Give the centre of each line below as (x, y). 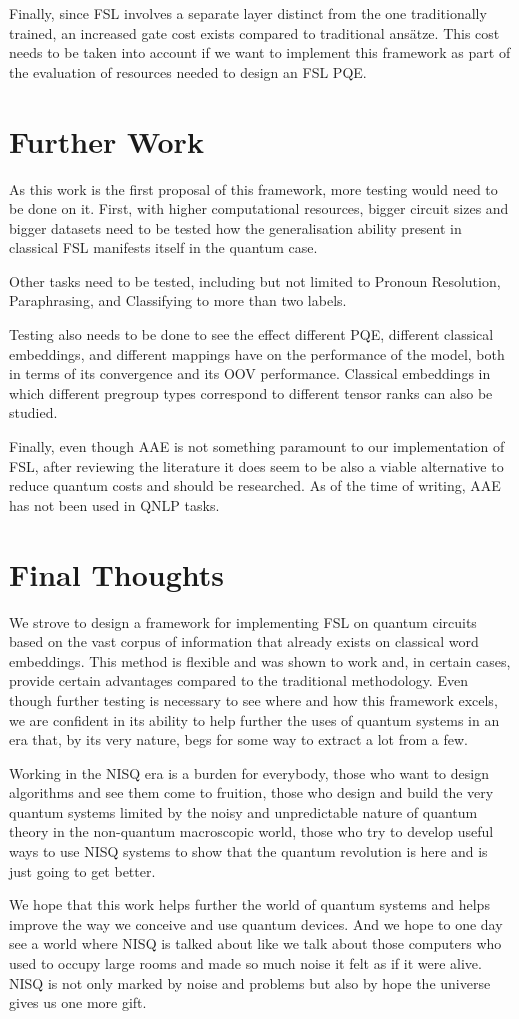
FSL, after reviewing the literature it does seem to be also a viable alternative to (256, 465)
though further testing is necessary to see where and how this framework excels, (253, 699)
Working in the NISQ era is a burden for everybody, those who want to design (249, 772)
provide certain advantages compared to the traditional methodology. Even (238, 680)
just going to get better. (82, 870)
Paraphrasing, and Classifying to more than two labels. (178, 300)
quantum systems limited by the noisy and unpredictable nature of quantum (243, 811)
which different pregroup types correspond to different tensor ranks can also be (251, 392)
